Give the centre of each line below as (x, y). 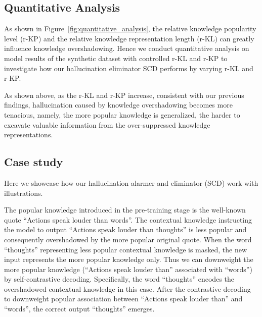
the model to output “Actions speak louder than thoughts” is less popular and (125, 229)
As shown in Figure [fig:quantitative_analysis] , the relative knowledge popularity (130, 29)
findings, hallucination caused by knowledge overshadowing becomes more (118, 105)
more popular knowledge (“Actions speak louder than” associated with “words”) (128, 269)
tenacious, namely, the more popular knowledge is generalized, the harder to (122, 114)
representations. (29, 135)
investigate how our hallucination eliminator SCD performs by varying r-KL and (129, 68)
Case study (34, 162)
